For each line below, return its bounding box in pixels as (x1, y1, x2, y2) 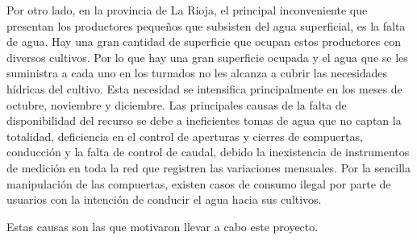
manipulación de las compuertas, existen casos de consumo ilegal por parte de (6, 175, 391, 192)
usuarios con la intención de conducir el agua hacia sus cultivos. (6, 191, 322, 208)
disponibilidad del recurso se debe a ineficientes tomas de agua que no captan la (6, 112, 402, 129)
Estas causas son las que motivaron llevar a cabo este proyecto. (6, 217, 319, 234)
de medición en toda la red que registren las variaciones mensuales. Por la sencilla (6, 159, 411, 176)
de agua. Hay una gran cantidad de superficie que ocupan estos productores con (6, 33, 401, 50)
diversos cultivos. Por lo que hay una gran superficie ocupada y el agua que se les (6, 48, 408, 65)
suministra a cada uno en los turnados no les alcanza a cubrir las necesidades (6, 64, 388, 81)
